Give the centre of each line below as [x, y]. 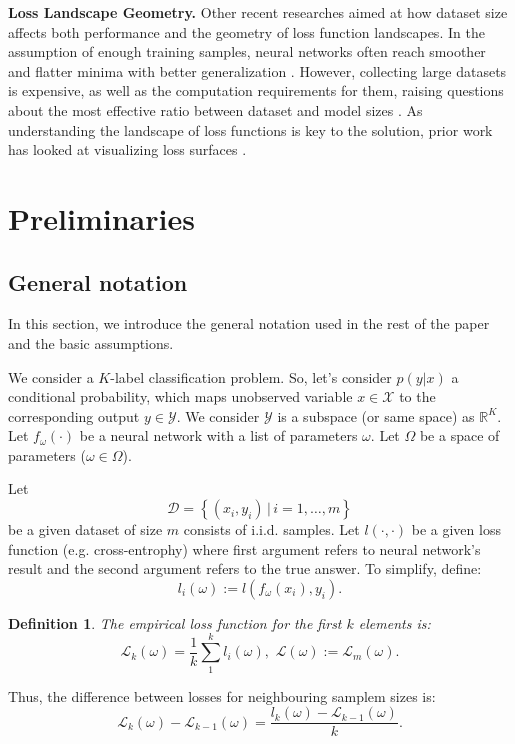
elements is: [394, 622]
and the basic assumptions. [91, 342]
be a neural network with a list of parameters [218, 435]
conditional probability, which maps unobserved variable [180, 396]
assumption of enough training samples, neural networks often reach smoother [247, 51]
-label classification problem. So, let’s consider [251, 376]
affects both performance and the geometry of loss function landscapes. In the [246, 31]
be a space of [459, 435]
